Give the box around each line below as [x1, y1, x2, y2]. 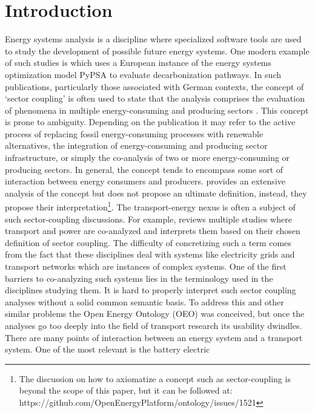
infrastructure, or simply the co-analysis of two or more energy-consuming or [5, 151, 290, 164]
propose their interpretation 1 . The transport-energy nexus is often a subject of [5, 199, 296, 213]
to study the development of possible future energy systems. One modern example [5, 44, 310, 57]
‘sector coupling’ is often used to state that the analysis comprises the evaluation [5, 92, 305, 105]
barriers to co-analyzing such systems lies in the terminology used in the [5, 272, 273, 284]
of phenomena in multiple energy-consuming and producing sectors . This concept [5, 103, 309, 116]
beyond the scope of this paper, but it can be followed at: [19, 384, 233, 397]
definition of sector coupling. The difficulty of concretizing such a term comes [5, 236, 291, 249]
